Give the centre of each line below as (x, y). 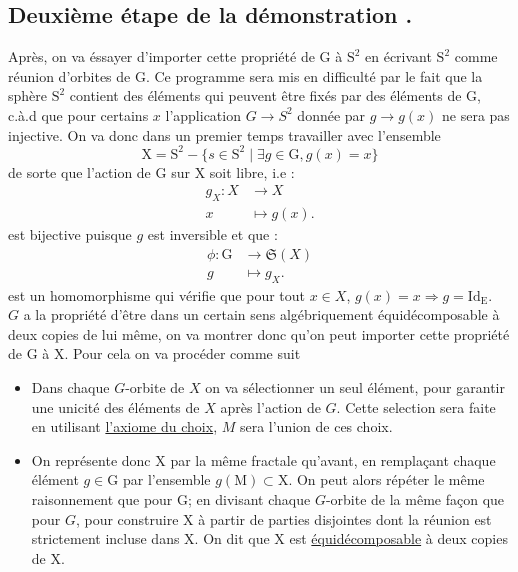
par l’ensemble (166, 479)
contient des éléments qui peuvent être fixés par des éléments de (265, 95)
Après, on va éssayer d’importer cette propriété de (161, 56)
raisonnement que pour (102, 498)
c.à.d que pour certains (78, 114)
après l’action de (270, 406)
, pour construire (127, 518)
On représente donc (91, 459)
